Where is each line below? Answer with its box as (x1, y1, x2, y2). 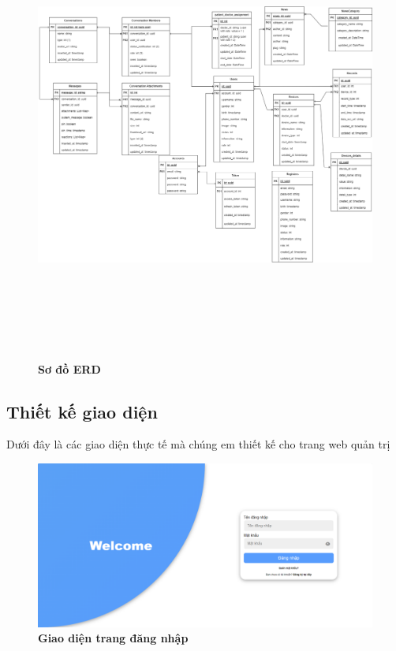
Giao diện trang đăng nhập (38, 630, 189, 646)
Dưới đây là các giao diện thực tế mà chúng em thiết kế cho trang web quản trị (6, 436, 390, 452)
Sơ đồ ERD (38, 360, 101, 377)
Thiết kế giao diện (6, 399, 158, 423)
